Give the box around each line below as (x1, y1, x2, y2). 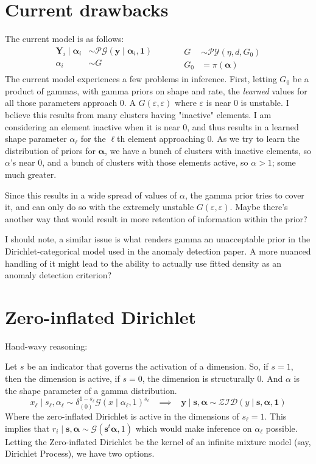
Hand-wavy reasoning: (5, 339, 88, 352)
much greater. (5, 168, 57, 181)
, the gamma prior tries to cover (185, 188, 304, 201)
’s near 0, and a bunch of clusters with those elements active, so (10, 156, 248, 169)
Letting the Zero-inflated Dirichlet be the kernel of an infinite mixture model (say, (5, 435, 311, 448)
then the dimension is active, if (5, 372, 120, 385)
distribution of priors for (5, 144, 96, 156)
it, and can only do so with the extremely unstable (5, 200, 194, 213)
